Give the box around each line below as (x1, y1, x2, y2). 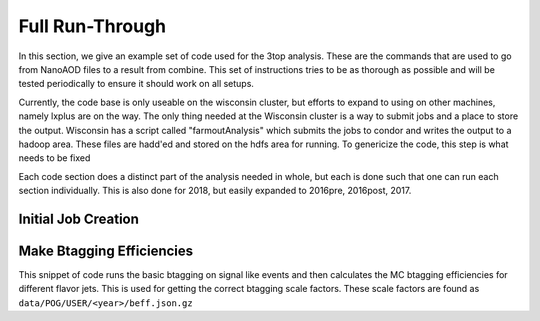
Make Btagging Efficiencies (18, 242, 194, 259)
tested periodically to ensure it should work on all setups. (18, 78, 255, 90)
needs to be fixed (18, 152, 91, 164)
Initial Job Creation (18, 210, 140, 227)
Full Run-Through (18, 15, 167, 37)
